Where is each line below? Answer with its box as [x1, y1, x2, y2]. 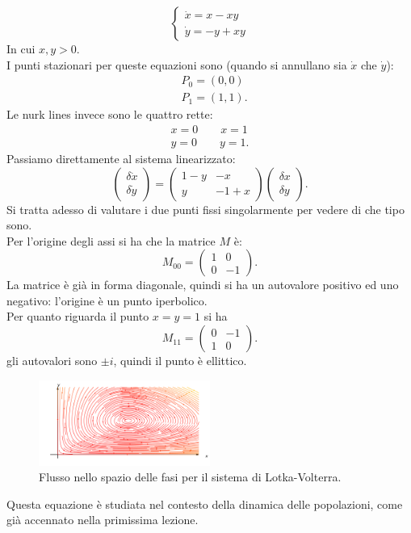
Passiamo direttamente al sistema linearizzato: [6, 149, 236, 166]
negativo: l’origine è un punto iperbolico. [6, 292, 208, 308]
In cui [6, 40, 36, 57]
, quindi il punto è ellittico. [113, 352, 247, 369]
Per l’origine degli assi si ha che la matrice [6, 232, 216, 249]
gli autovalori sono [6, 352, 98, 369]
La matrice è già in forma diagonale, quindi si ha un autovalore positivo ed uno [6, 276, 399, 293]
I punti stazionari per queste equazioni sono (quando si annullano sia [6, 56, 347, 73]
